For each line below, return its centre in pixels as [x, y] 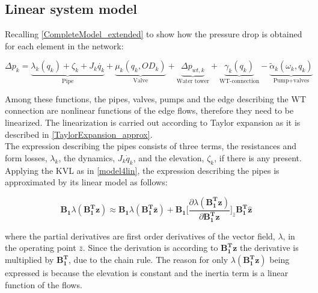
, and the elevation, [169, 157]
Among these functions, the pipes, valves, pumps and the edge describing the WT [155, 98]
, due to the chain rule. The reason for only [148, 260]
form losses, [26, 157]
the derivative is [269, 248]
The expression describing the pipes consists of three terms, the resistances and [151, 146]
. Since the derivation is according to [150, 248]
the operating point [41, 248]
